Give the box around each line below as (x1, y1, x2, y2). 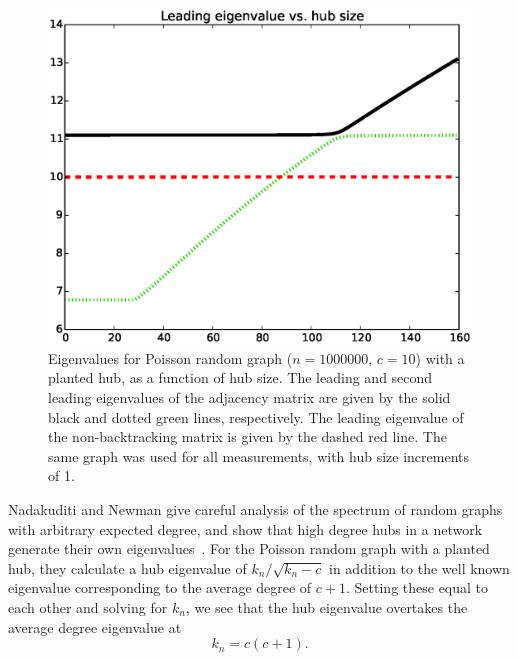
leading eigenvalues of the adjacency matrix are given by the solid (48, 387, 451, 407)
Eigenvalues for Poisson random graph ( (48, 347, 293, 368)
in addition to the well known (329, 557, 510, 578)
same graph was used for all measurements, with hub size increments (48, 445, 470, 466)
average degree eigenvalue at (8, 616, 182, 637)
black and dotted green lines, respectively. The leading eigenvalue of (48, 406, 464, 427)
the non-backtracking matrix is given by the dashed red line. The (48, 426, 447, 447)
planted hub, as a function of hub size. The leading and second (48, 367, 433, 388)
